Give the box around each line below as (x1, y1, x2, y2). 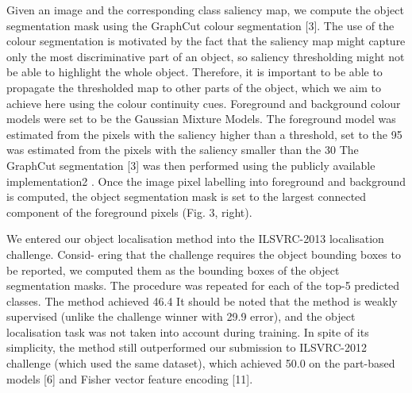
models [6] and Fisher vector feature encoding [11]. (6, 370, 253, 387)
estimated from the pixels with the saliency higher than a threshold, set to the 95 (6, 125, 402, 142)
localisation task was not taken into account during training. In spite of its (6, 323, 369, 340)
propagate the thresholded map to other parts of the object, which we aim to (6, 79, 382, 95)
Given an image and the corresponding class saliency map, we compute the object (6, 2, 404, 17)
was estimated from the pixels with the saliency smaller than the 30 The (6, 141, 359, 158)
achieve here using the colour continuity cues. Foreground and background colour (6, 94, 401, 111)
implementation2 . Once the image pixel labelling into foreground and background (6, 172, 406, 189)
